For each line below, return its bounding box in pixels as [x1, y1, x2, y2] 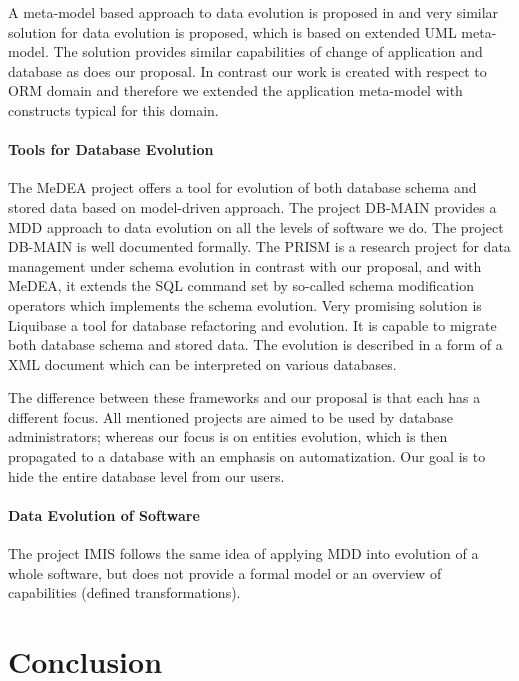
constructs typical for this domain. [8, 99, 219, 120]
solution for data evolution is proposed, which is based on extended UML [8, 21, 457, 42]
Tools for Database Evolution [8, 139, 214, 160]
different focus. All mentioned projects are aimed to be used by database [8, 406, 453, 427]
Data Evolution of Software [8, 504, 200, 525]
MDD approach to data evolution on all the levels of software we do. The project [8, 216, 504, 237]
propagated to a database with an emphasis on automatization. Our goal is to [8, 446, 486, 467]
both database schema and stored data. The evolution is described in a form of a [8, 334, 503, 355]
